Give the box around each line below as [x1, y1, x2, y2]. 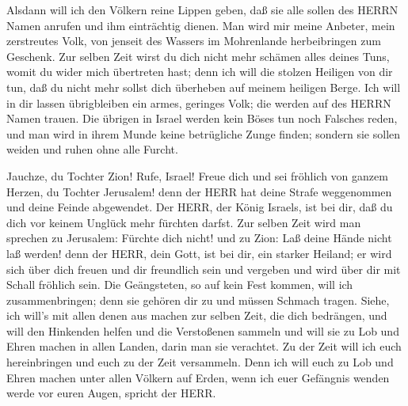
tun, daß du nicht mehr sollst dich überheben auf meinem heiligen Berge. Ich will [6, 78, 401, 95]
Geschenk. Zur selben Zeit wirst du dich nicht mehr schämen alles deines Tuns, [6, 47, 390, 64]
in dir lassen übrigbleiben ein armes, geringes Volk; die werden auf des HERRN [6, 94, 391, 111]
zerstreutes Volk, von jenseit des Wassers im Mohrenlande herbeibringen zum [6, 32, 381, 49]
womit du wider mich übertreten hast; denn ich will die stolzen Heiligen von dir [6, 63, 393, 80]
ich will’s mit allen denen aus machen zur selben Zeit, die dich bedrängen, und [6, 307, 387, 324]
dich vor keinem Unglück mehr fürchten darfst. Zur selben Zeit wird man [6, 214, 361, 230]
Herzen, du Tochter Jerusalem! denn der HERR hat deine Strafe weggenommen [6, 183, 392, 199]
